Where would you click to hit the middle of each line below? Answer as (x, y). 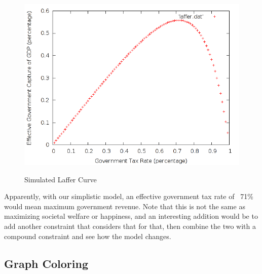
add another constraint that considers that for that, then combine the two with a (130, 226)
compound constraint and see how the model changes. (88, 236)
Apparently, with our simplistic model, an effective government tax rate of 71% (129, 196)
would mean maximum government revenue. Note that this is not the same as (125, 206)
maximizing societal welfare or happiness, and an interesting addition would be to (131, 216)
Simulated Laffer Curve (61, 179)
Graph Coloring (46, 263)
